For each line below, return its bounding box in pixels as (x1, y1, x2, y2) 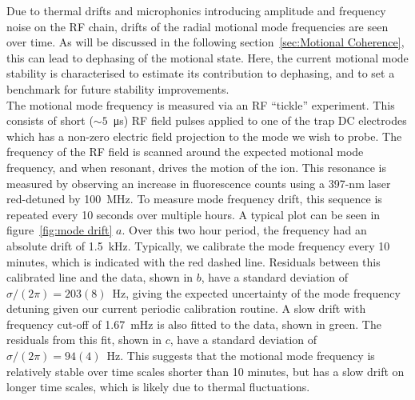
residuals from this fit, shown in (6, 331, 162, 348)
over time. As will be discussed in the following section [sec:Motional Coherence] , (6, 34, 405, 50)
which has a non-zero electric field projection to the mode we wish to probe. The (6, 127, 402, 144)
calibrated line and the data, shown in (6, 269, 194, 286)
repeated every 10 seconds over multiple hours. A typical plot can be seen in (6, 206, 381, 222)
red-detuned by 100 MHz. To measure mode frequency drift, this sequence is (6, 190, 382, 207)
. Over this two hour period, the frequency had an (122, 222, 367, 238)
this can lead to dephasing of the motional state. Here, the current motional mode (6, 49, 409, 66)
